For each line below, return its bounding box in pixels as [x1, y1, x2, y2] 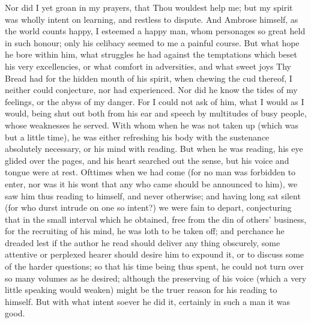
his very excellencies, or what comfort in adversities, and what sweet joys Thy [5, 59, 291, 72]
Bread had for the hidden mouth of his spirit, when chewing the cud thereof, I [5, 71, 292, 84]
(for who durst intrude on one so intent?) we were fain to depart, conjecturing [5, 201, 292, 214]
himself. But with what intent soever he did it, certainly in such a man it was [5, 295, 291, 307]
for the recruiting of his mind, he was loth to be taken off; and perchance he [5, 225, 285, 237]
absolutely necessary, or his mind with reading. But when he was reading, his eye [5, 142, 303, 155]
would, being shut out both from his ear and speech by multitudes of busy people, [5, 107, 307, 119]
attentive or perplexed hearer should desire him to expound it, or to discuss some [5, 248, 304, 261]
